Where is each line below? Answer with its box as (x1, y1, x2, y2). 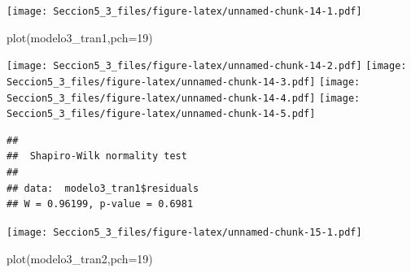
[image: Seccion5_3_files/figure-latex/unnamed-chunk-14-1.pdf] (7, 6, 362, 17)
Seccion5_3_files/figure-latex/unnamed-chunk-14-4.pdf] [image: (7, 92, 361, 104)
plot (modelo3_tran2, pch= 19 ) (7, 249, 153, 266)
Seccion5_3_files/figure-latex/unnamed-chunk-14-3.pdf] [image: (7, 76, 361, 88)
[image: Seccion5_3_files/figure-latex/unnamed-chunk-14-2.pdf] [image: (7, 60, 407, 72)
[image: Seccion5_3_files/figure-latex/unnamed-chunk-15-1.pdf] (7, 226, 362, 238)
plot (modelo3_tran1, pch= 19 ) (7, 28, 153, 45)
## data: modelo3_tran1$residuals (7, 182, 199, 194)
